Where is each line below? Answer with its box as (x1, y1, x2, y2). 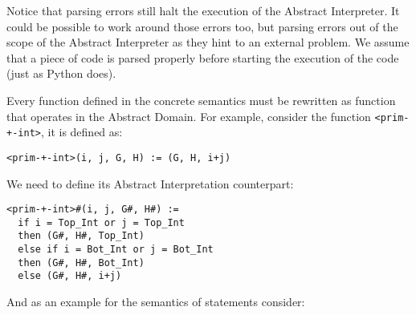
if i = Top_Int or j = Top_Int (18, 216, 185, 228)
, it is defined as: (40, 123, 123, 140)
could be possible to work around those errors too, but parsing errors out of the (6, 18, 398, 34)
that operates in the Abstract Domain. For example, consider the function (6, 107, 371, 124)
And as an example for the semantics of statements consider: (6, 293, 305, 310)
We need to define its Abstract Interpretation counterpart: (6, 175, 294, 192)
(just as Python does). (6, 65, 116, 82)
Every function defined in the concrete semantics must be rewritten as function (6, 91, 396, 108)
